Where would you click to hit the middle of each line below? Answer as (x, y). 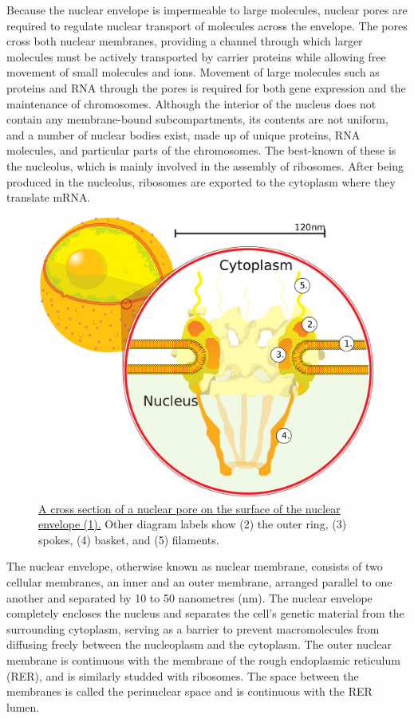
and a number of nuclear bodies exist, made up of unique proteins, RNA (183, 134)
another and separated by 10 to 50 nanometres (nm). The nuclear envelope (189, 597)
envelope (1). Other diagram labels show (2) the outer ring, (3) (193, 524)
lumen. (23, 706)
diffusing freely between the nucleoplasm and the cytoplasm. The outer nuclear (199, 644)
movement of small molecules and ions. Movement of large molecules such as (193, 72)
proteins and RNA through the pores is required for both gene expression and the (206, 87)
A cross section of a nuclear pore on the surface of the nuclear (189, 508)
